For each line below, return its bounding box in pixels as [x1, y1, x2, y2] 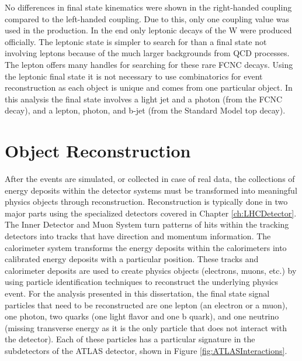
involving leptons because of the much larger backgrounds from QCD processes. [5, 47, 290, 59]
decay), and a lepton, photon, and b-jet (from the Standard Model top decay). [5, 104, 286, 116]
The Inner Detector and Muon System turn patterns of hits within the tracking [5, 218, 289, 231]
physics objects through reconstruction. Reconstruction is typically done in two [5, 195, 288, 208]
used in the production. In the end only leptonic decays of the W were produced [5, 24, 292, 36]
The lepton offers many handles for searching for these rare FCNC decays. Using [5, 58, 293, 70]
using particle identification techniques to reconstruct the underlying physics [5, 276, 279, 288]
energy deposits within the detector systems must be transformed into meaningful [5, 184, 297, 196]
